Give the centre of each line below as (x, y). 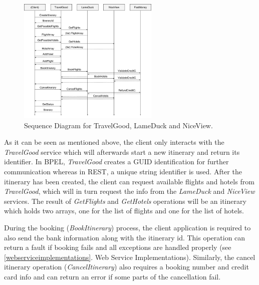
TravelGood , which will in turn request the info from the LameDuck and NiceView (129, 191)
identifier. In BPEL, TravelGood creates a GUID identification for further (116, 162)
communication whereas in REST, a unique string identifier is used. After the (123, 171)
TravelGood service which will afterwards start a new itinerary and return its (122, 152)
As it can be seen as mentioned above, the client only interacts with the (114, 142)
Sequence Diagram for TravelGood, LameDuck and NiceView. (118, 125)
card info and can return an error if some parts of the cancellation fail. (112, 276)
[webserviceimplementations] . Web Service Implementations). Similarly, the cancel (130, 257)
